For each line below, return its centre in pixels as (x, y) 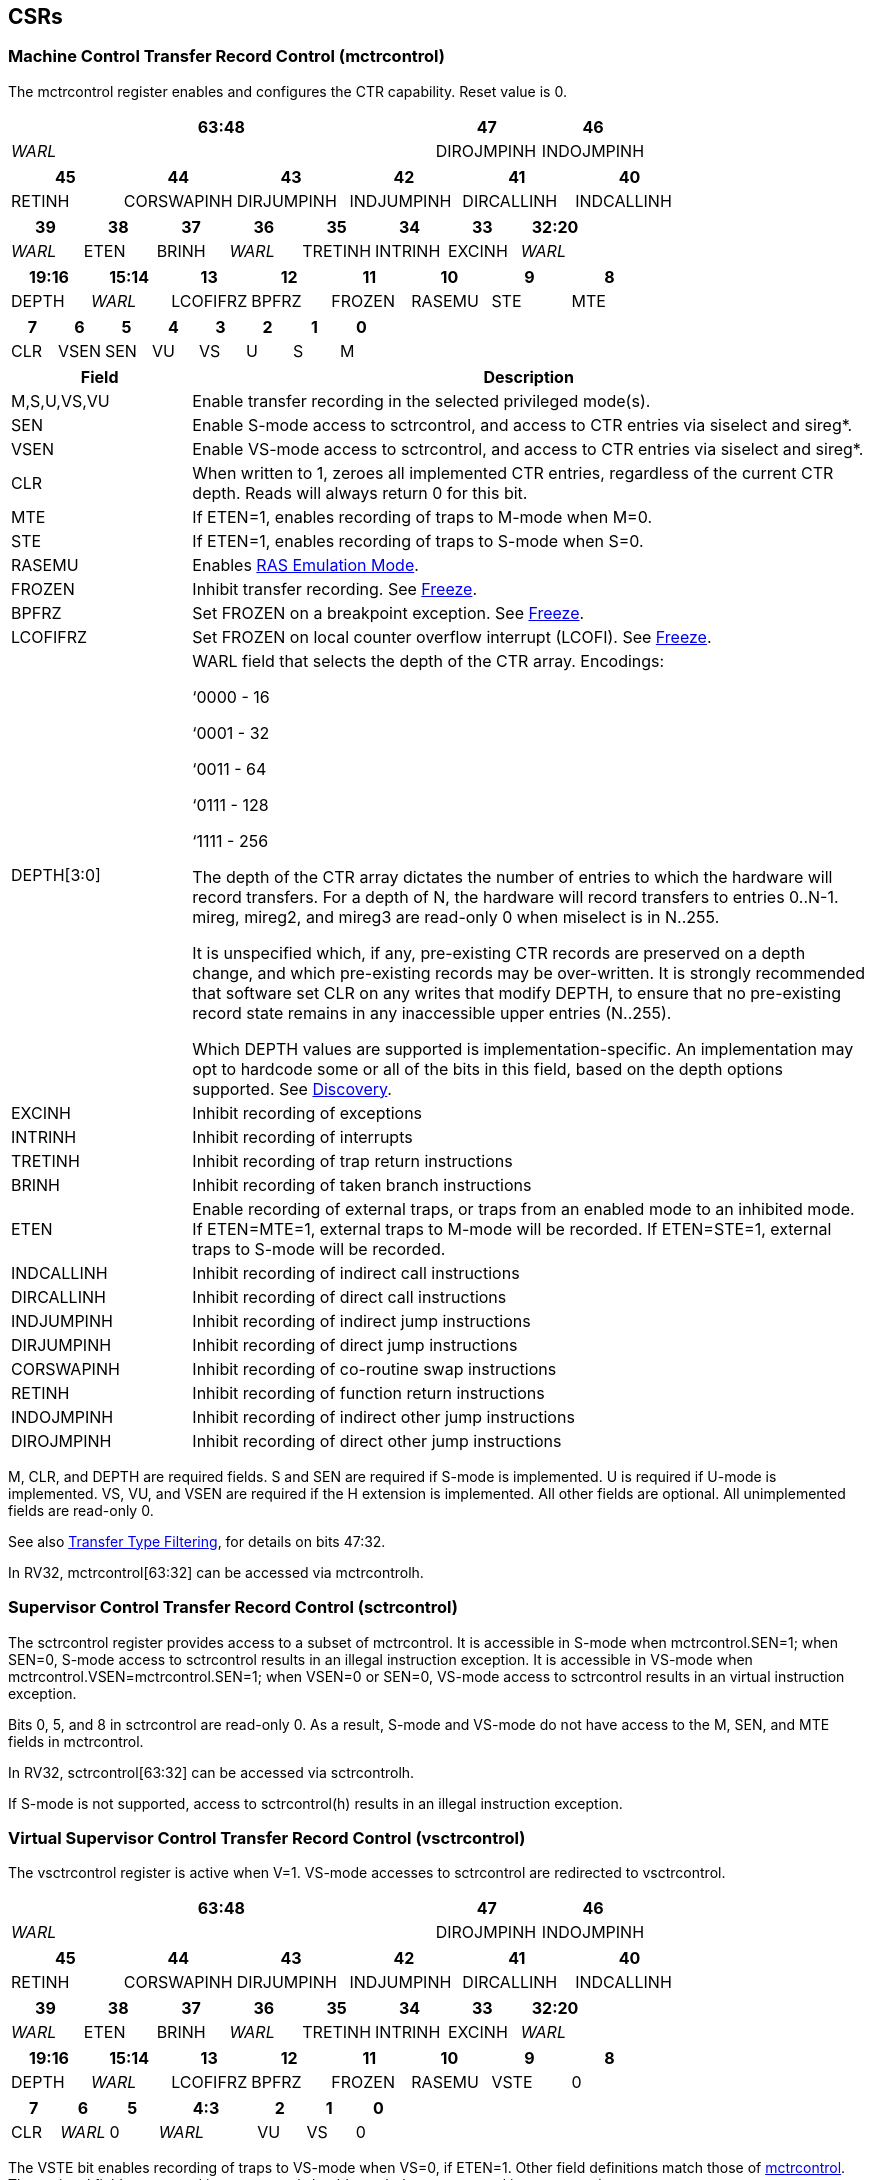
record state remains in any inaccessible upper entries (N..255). (432, 1012)
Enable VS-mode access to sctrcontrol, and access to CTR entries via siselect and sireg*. (528, 448)
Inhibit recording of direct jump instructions (355, 1344)
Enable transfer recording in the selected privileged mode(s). (421, 400)
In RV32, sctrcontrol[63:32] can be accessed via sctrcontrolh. (211, 1772)
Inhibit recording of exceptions (307, 1112)
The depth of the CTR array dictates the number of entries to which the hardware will (512, 876)
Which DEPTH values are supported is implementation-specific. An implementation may (523, 1048)
